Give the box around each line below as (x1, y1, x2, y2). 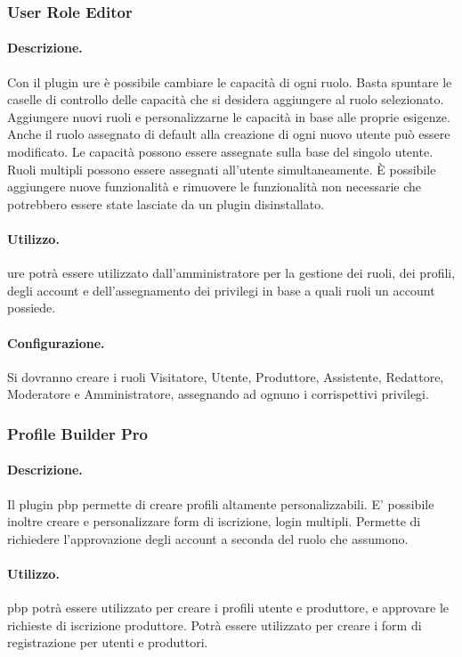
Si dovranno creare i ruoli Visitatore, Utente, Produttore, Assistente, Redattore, (7, 367, 444, 385)
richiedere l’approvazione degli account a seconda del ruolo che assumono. (7, 529, 409, 547)
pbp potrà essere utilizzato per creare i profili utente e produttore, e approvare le (7, 598, 449, 617)
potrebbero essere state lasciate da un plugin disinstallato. (7, 194, 325, 213)
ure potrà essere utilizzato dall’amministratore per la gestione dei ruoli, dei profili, (7, 264, 456, 282)
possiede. (7, 298, 56, 317)
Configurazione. (7, 333, 105, 352)
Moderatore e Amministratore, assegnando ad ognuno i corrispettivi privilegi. (7, 385, 429, 403)
